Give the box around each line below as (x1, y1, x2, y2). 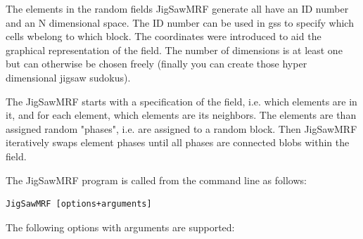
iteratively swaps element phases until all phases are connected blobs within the (6, 135, 350, 150)
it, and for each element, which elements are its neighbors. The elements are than (6, 108, 357, 122)
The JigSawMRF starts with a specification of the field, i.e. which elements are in (6, 93, 357, 108)
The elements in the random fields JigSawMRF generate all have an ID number (6, 1, 349, 15)
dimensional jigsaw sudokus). (6, 70, 131, 84)
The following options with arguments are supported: (6, 219, 235, 234)
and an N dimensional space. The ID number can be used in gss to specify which (6, 15, 354, 30)
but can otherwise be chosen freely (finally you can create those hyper (6, 56, 307, 71)
